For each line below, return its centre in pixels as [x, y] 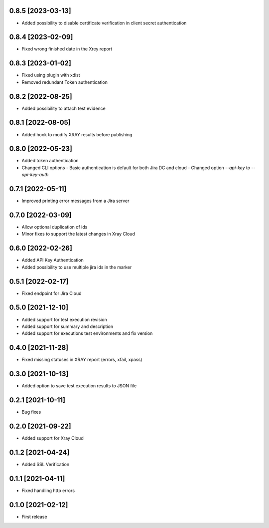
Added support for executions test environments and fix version [87, 333]
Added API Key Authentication [53, 260]
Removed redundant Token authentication [65, 82]
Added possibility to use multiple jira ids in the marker [77, 267]
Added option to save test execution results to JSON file [79, 386]
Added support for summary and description [67, 326]
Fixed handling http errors [48, 490]
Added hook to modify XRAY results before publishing [77, 134]
